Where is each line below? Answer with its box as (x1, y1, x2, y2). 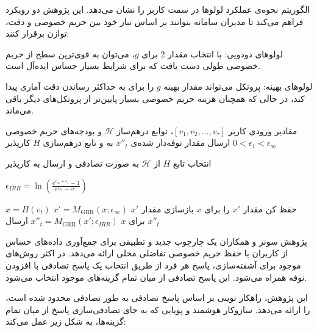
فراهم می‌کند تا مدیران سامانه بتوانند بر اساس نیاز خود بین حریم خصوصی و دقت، (5, 15, 304, 27)
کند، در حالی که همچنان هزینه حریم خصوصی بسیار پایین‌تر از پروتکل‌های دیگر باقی (5, 92, 305, 104)
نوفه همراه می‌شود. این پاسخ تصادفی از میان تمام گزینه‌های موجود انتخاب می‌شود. (5, 270, 307, 283)
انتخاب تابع (173, 156, 212, 169)
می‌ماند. (5, 104, 34, 117)
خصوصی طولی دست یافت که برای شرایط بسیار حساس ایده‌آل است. (5, 59, 260, 72)
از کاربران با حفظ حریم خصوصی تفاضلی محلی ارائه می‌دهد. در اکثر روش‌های (5, 247, 288, 259)
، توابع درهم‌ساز (116, 124, 173, 137)
